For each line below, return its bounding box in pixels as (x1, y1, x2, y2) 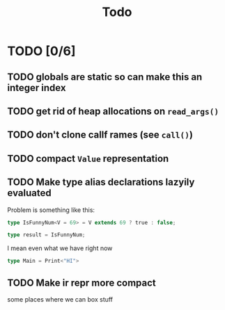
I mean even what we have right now (7, 244, 113, 252)
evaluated (7, 187, 52, 199)
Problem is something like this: (7, 206, 95, 214)
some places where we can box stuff (7, 295, 114, 303)
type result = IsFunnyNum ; (7, 231, 86, 238)
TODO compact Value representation (7, 152, 169, 164)
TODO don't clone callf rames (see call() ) (7, 129, 194, 141)
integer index (7, 81, 66, 94)
